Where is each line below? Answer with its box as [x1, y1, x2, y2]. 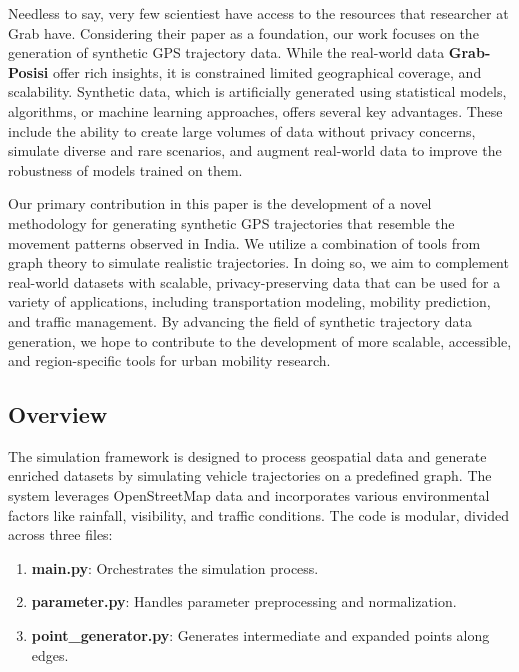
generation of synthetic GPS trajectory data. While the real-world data [8, 42, 445, 63]
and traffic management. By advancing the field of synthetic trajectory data [8, 310, 472, 331]
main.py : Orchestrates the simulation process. [31, 557, 319, 578]
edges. [31, 644, 69, 665]
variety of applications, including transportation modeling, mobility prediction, [8, 291, 491, 312]
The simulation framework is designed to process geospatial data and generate [8, 445, 487, 466]
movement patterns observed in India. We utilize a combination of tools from [8, 232, 481, 253]
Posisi [8, 61, 49, 82]
